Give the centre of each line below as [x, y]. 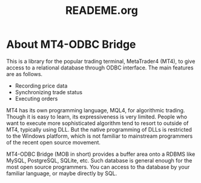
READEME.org [102, 11]
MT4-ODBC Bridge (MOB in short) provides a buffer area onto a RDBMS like [101, 154]
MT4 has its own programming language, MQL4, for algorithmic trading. [96, 110]
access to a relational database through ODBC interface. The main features [100, 68]
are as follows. [25, 74]
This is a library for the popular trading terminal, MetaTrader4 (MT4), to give [101, 61]
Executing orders [36, 98]
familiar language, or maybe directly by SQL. [62, 173]
